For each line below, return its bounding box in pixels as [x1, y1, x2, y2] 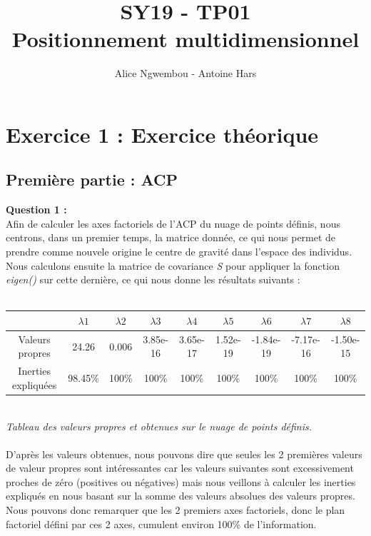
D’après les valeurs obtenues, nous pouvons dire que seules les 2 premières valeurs [6, 446, 362, 461]
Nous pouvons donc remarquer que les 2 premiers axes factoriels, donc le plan [6, 502, 345, 517]
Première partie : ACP [6, 168, 178, 191]
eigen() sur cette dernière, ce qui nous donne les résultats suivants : [6, 272, 300, 287]
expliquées [12, 377, 57, 392]
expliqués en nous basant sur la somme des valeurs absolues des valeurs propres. [6, 488, 355, 503]
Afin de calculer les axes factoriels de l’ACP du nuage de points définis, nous [6, 216, 340, 231]
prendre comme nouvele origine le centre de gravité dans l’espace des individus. [6, 244, 352, 259]
